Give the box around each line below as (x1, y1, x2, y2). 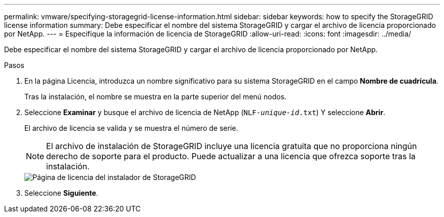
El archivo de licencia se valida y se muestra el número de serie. (24, 124, 238, 132)
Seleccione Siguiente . (24, 189, 98, 197)
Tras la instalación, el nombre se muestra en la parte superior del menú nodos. (24, 92, 287, 101)
